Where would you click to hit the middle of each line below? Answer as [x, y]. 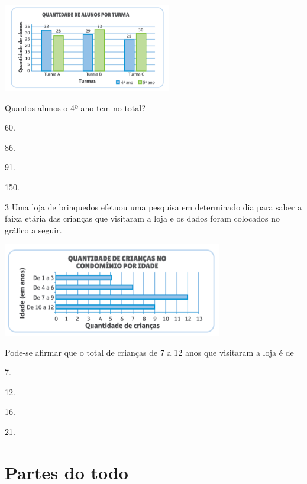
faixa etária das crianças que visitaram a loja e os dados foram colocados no [142, 218]
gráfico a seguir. [33, 230]
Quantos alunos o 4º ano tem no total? [75, 107]
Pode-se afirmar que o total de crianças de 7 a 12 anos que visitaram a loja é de [149, 352]
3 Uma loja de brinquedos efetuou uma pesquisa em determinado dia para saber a [153, 207]
